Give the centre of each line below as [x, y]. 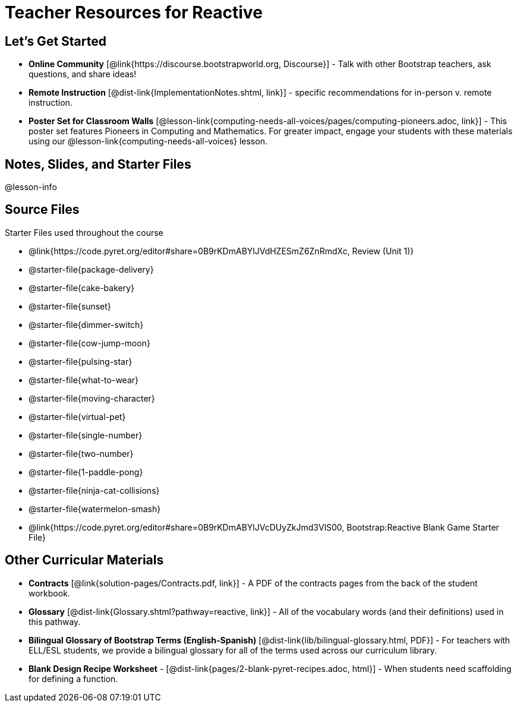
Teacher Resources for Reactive [134, 12]
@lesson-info [31, 187]
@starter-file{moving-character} [92, 398]
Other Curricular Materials [84, 560]
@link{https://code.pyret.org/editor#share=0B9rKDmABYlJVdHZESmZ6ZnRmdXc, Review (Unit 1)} [221, 251]
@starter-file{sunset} [70, 306]
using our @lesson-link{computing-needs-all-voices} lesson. [148, 141]
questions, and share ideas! [83, 74]
